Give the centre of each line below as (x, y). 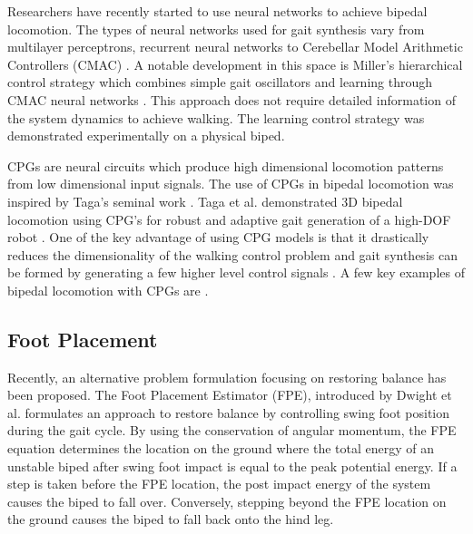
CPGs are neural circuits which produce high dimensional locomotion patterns (226, 165)
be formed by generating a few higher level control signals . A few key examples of (236, 272)
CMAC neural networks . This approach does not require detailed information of (232, 99)
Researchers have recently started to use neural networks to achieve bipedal (217, 11)
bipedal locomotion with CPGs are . (108, 290)
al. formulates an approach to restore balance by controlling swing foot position (229, 412)
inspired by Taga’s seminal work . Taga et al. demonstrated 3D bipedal (205, 201)
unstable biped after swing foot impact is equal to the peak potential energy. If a (232, 466)
